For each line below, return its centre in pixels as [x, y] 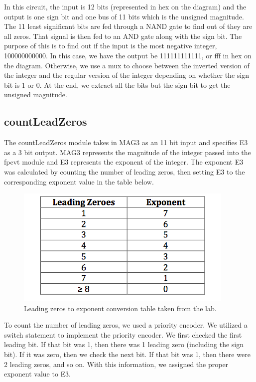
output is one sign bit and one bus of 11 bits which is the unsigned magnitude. [124, 16]
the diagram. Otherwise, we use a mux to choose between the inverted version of [127, 65]
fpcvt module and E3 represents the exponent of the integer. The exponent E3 [124, 162]
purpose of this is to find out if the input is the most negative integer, [111, 46]
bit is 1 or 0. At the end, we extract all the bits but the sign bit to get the [117, 85]
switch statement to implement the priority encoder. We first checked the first [123, 334]
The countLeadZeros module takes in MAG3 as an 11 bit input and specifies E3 [126, 142]
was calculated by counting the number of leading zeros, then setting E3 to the [125, 171]
